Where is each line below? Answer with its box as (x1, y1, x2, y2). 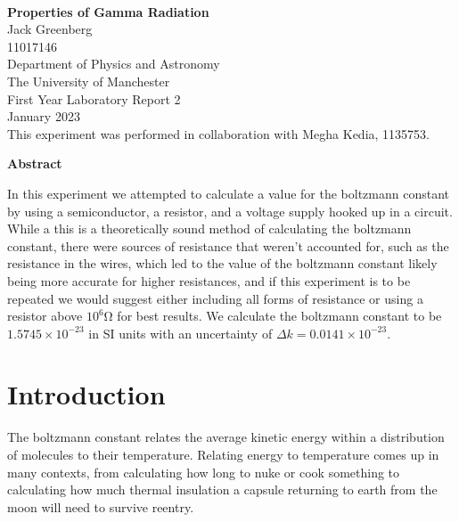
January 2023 (7, 107, 80, 126)
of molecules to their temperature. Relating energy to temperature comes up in (7, 445, 439, 463)
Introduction (7, 376, 166, 412)
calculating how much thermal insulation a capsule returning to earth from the (7, 480, 438, 499)
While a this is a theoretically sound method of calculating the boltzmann (7, 219, 412, 238)
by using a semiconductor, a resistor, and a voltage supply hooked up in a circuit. (7, 201, 453, 220)
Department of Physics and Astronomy (7, 54, 220, 73)
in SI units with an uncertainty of (88, 323, 273, 342)
